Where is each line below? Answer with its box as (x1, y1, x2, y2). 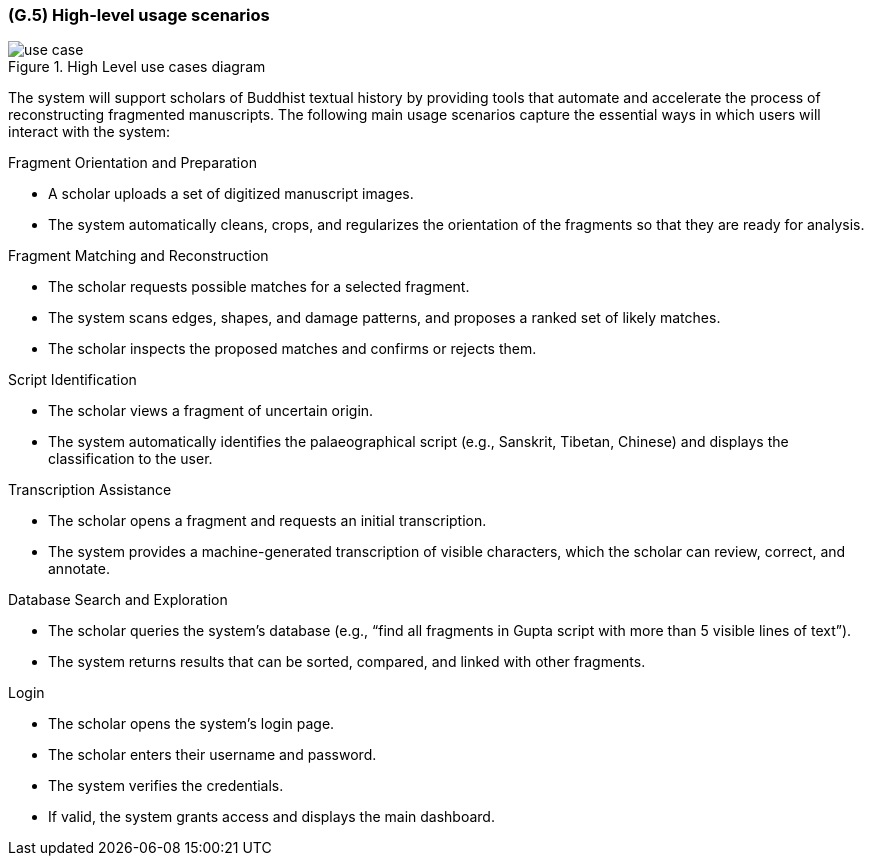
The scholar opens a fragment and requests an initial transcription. (48, 512, 487, 530)
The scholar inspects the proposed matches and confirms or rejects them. (48, 340, 537, 358)
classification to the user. (48, 450, 213, 468)
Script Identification (8, 371, 137, 389)
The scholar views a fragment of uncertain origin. (48, 402, 374, 420)
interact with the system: (8, 123, 171, 141)
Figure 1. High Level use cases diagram (8, 58, 266, 76)
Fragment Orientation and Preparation (8, 154, 257, 172)
